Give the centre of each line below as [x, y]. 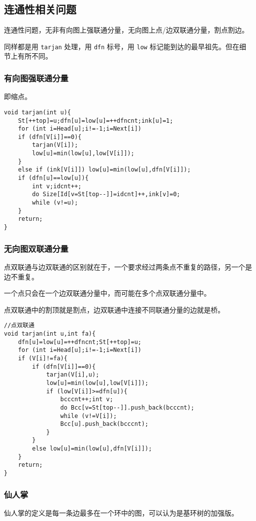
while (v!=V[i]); [89, 416]
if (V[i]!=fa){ [43, 358]
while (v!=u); [55, 203]
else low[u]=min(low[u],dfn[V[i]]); [92, 449]
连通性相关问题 [40, 9]
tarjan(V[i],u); [73, 375]
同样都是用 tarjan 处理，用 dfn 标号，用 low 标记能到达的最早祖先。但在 [122, 46]
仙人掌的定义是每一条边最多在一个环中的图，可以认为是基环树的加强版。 [121, 512]
